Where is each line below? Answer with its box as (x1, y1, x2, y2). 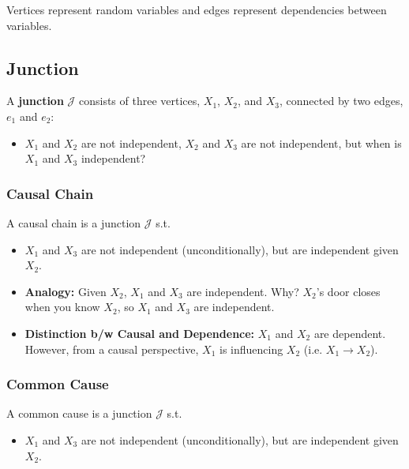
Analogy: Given (24, 283, 107, 299)
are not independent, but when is (241, 134, 402, 151)
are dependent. (313, 325, 386, 341)
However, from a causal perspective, (24, 340, 199, 357)
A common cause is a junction (6, 405, 152, 422)
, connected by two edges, (280, 92, 403, 109)
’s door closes (316, 283, 381, 299)
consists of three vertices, (78, 92, 201, 109)
